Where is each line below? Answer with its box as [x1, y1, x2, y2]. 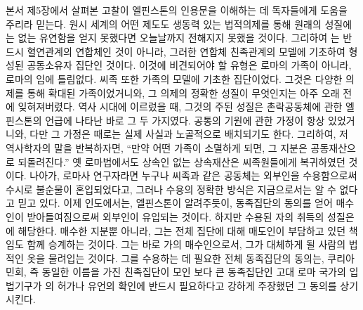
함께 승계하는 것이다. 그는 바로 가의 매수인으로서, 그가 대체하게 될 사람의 [27, 237, 346, 252]
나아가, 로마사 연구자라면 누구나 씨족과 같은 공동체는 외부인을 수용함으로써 [29, 168, 357, 183]
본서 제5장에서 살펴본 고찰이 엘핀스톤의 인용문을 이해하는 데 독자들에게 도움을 [6, 3, 348, 17]
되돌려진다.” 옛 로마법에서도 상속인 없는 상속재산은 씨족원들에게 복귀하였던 [18, 154, 345, 169]
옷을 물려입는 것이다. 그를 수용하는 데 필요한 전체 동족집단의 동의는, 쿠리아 [27, 250, 355, 265]
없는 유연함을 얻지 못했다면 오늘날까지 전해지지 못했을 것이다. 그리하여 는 [18, 30, 340, 45]
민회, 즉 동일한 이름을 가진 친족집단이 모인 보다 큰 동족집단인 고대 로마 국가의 [6, 264, 346, 279]
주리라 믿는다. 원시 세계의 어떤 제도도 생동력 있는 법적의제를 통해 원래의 [6, 16, 322, 31]
